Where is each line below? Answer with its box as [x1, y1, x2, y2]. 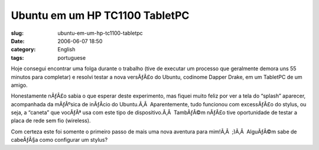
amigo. [11, 81, 28, 89]
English [57, 46, 76, 53]
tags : [11, 54, 24, 61]
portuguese [57, 54, 86, 61]
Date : [11, 37, 25, 44]
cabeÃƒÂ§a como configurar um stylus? [11, 136, 108, 144]
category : [11, 46, 36, 53]
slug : [11, 30, 24, 37]
